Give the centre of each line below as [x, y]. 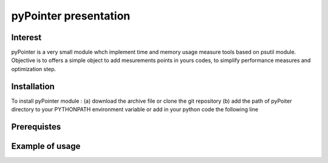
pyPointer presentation [71, 16]
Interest [26, 37]
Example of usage [46, 146]
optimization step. [34, 69]
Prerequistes [36, 127]
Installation [33, 86]
